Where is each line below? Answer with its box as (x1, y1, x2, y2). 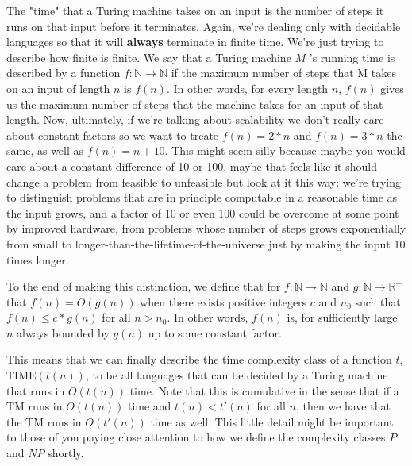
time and (127, 398, 171, 414)
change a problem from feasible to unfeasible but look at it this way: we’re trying (6, 173, 401, 190)
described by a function (6, 64, 121, 81)
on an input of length (6, 79, 110, 96)
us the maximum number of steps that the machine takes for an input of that (6, 95, 383, 112)
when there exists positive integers (140, 293, 307, 310)
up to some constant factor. (148, 324, 282, 341)
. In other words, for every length (166, 79, 329, 96)
